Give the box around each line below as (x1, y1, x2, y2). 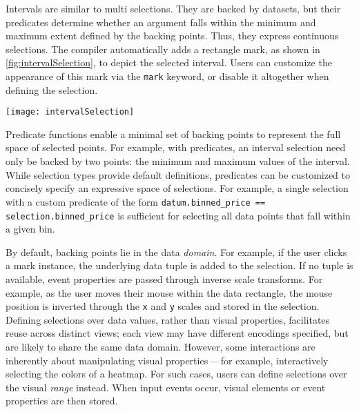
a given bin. (6, 222, 55, 236)
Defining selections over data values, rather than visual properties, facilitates (6, 312, 330, 326)
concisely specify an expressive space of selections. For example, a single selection (6, 181, 349, 195)
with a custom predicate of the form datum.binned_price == (6, 194, 266, 208)
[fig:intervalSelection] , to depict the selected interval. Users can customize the (6, 55, 332, 70)
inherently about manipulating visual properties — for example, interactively (6, 353, 329, 367)
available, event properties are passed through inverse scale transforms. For (6, 271, 323, 286)
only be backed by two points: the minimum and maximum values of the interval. (6, 154, 350, 168)
